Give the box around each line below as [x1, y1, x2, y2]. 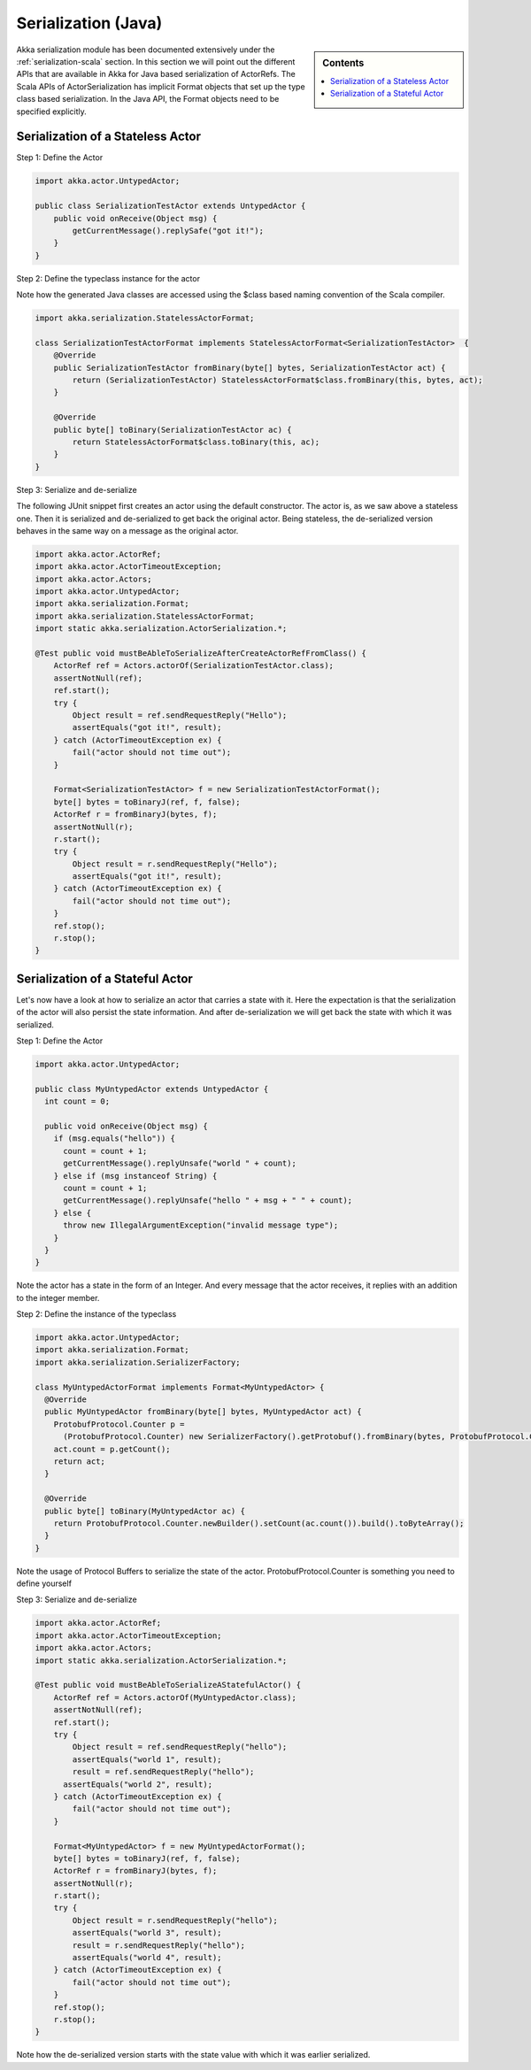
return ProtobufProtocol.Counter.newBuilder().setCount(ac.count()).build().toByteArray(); [53, 1518, 465, 1528]
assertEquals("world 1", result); [72, 1754, 222, 1765]
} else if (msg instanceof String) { [53, 1171, 218, 1181]
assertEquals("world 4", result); [72, 1952, 222, 1963]
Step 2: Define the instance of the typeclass [16, 1309, 177, 1320]
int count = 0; [44, 1097, 111, 1106]
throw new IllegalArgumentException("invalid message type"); [63, 1220, 339, 1230]
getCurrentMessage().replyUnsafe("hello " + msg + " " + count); [63, 1196, 353, 1205]
